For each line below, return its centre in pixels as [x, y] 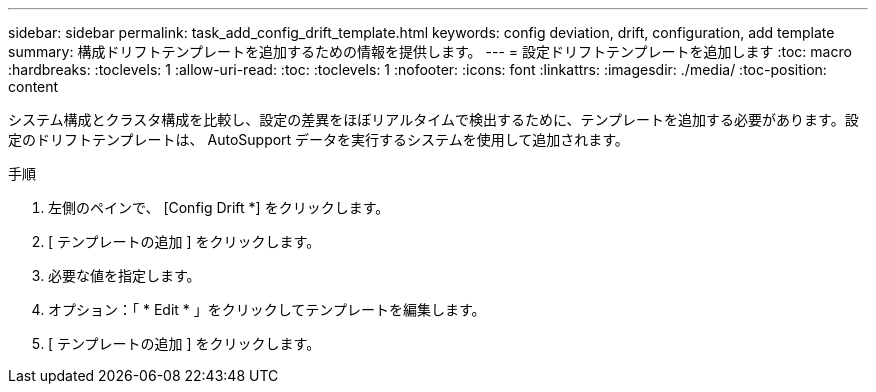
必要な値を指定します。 [124, 275]
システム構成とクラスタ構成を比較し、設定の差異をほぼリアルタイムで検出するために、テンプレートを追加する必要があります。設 [433, 119]
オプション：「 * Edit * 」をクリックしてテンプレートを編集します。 [267, 309]
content [33, 86]
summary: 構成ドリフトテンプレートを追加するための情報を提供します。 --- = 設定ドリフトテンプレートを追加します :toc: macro [430, 51]
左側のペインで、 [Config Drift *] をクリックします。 [219, 207]
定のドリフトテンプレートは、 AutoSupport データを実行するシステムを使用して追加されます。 [318, 139]
